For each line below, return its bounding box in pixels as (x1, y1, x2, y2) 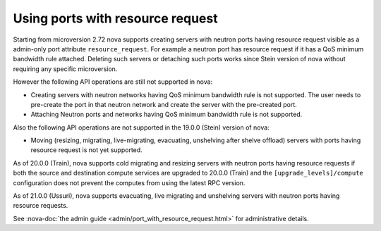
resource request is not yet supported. (30, 146, 143, 154)
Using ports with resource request (13, 11, 218, 26)
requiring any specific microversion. (13, 64, 118, 73)
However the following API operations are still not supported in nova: (13, 77, 213, 86)
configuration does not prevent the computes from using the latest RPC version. (13, 178, 246, 187)
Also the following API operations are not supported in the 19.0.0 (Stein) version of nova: (13, 123, 270, 132)
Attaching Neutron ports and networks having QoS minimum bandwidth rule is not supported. (30, 110, 303, 119)
